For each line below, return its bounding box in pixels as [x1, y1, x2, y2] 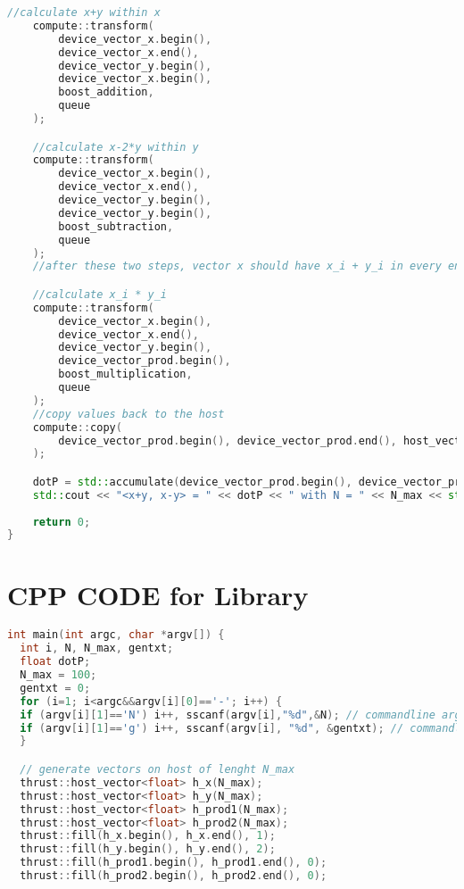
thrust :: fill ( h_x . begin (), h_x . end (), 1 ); [20, 829, 276, 843]
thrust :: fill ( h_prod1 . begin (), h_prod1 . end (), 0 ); [20, 856, 327, 869]
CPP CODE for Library [7, 576, 309, 612]
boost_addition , [58, 86, 154, 99]
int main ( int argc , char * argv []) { [7, 628, 225, 642]
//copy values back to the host [32, 407, 225, 420]
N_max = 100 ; [20, 669, 97, 682]
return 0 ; [32, 515, 91, 528]
